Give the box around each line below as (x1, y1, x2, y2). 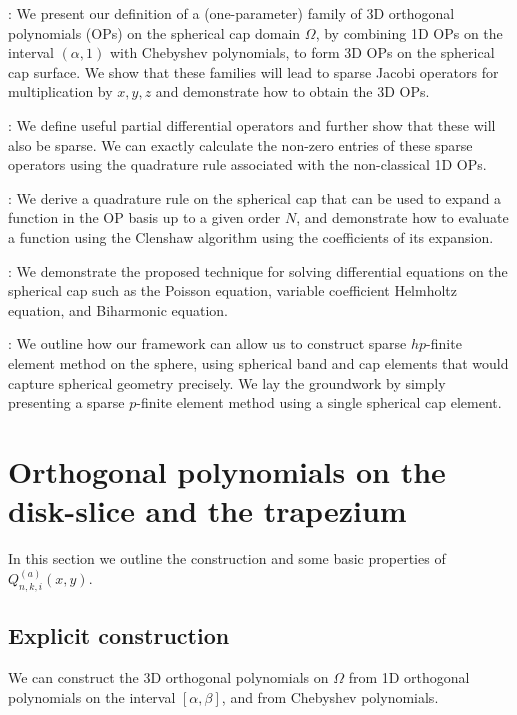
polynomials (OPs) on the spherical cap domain (8, 22, 301, 43)
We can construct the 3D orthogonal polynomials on (8, 667, 329, 688)
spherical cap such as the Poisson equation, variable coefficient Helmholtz (8, 280, 458, 301)
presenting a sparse (8, 392, 125, 413)
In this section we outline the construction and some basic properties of (8, 548, 446, 568)
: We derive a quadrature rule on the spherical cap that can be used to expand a (8, 187, 502, 208)
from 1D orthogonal (348, 667, 470, 688)
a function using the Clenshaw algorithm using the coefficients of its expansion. (8, 226, 494, 247)
